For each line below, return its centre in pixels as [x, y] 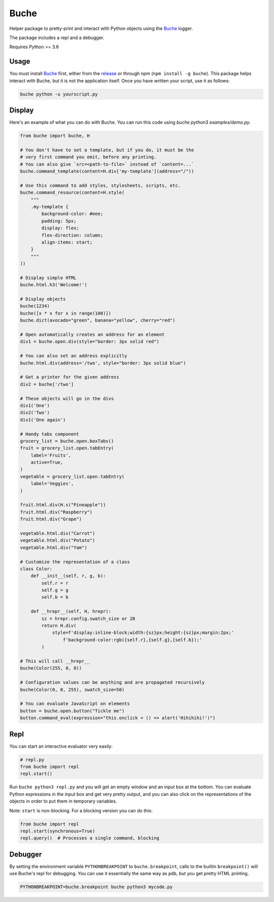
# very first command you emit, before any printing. [88, 157]
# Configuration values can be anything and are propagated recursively [112, 683]
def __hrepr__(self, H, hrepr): [71, 612]
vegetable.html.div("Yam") [54, 547]
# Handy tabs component [50, 434]
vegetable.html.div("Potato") [58, 541]
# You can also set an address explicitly [74, 356]
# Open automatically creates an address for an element [92, 335]
